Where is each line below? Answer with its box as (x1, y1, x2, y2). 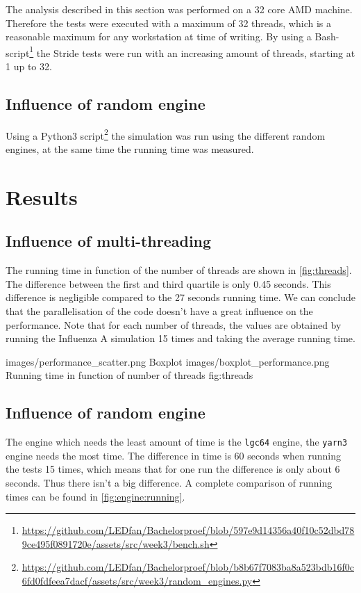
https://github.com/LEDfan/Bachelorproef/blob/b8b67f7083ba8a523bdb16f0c (22, 560, 355, 574)
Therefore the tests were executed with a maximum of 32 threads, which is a (6, 15, 331, 30)
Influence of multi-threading (6, 230, 212, 252)
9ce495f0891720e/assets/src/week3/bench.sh (22, 536, 210, 551)
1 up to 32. (6, 59, 52, 74)
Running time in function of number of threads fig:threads (6, 368, 253, 382)
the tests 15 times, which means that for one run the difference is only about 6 (6, 462, 340, 476)
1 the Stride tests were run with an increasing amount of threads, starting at (29, 43, 355, 60)
